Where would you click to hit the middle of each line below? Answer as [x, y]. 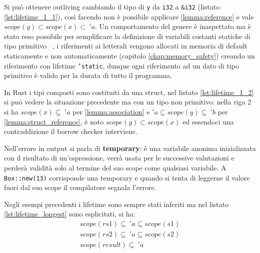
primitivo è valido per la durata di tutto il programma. [88, 75]
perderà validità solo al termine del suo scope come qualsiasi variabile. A [115, 168]
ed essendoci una [208, 121]
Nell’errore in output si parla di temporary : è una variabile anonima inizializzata [130, 148]
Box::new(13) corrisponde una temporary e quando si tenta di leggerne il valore [127, 177]
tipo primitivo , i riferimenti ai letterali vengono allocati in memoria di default [126, 46]
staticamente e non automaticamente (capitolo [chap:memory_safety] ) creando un [129, 56]
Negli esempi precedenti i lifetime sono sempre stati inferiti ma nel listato [116, 204]
